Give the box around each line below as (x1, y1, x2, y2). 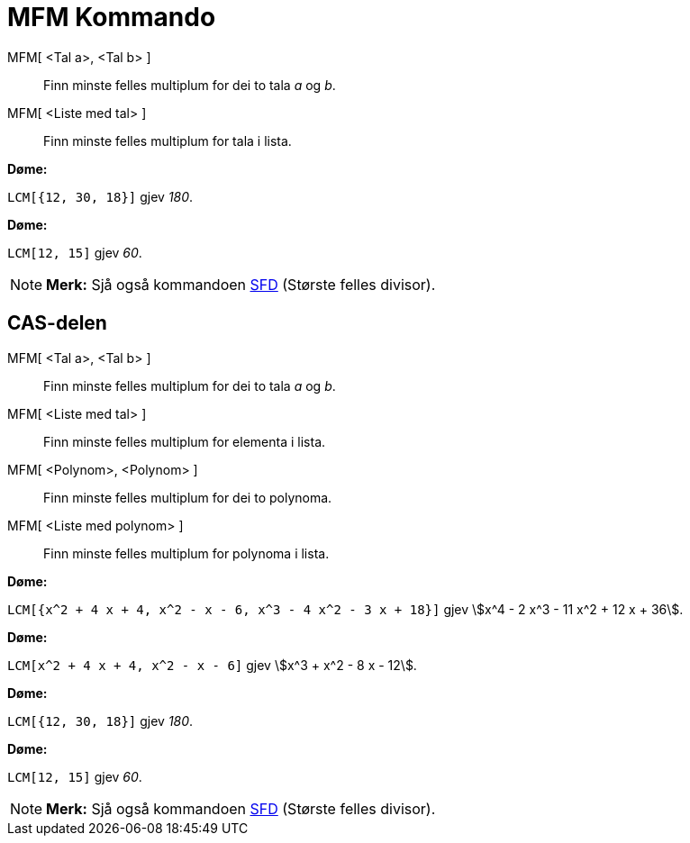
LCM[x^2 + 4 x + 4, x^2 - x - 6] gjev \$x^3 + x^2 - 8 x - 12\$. (7, 657, 417, 673)
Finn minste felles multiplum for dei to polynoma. (43, 489, 332, 505)
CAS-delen (7, 312, 107, 335)
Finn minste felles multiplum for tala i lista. (43, 132, 292, 149)
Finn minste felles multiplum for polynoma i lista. (43, 545, 330, 561)
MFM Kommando (7, 2, 216, 32)
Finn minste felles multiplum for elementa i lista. (43, 433, 326, 449)
